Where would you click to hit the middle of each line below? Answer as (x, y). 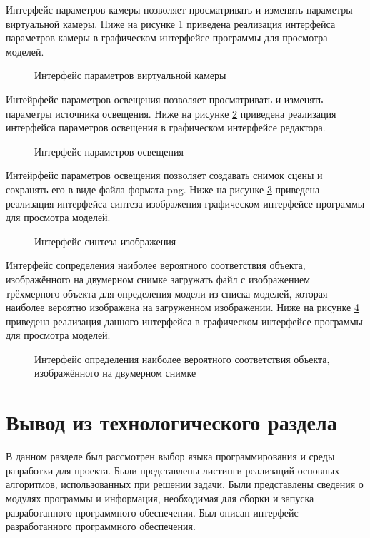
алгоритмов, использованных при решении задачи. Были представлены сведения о (185, 484)
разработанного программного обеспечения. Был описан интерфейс (152, 512)
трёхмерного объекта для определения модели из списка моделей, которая (167, 293)
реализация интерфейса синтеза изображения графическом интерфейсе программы (185, 203)
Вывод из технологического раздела (171, 422)
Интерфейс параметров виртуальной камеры (130, 75)
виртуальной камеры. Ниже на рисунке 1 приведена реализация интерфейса (171, 23)
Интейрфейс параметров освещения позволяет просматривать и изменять (165, 99)
